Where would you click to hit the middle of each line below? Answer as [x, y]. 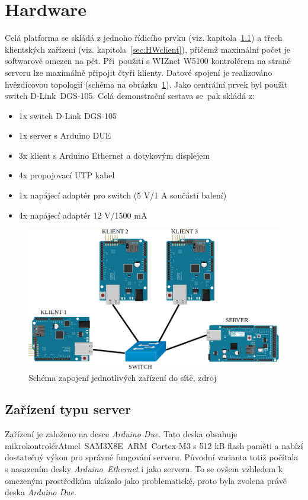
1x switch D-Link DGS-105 [68, 115]
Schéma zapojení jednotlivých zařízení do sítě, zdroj [123, 377]
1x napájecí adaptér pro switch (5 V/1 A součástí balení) [123, 195]
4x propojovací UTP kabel [67, 175]
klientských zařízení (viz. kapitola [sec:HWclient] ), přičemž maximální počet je [148, 49]
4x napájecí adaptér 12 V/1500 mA [83, 215]
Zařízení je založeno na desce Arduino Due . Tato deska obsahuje [121, 434]
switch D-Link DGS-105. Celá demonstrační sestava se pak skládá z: [130, 96]
